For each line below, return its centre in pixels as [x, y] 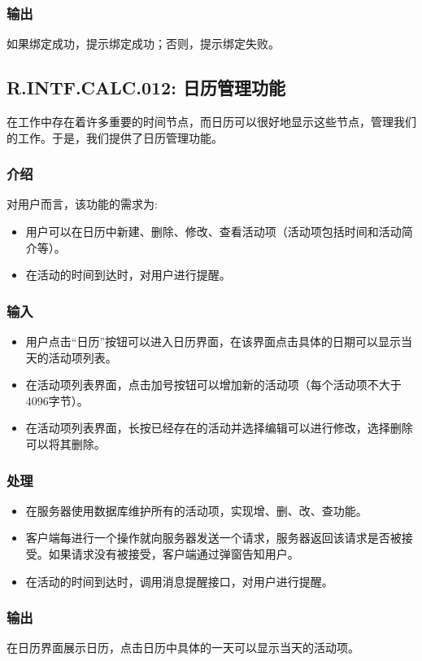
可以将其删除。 [65, 443]
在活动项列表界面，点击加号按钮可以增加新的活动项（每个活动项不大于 [213, 385]
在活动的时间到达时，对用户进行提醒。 [128, 275]
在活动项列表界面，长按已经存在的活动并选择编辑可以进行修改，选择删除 [219, 428]
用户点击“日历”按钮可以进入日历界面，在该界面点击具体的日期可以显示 [213, 341]
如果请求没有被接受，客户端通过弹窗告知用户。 [174, 553]
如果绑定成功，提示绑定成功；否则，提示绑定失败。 [143, 44]
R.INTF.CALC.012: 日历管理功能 [146, 88]
